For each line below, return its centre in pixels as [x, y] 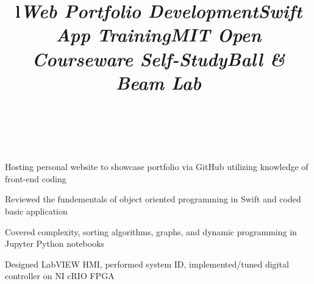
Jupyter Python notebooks [55, 243]
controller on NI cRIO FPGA [60, 276]
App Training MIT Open [159, 35]
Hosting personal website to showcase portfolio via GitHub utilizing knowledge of [157, 167]
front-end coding [36, 178]
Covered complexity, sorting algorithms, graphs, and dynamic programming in [151, 231]
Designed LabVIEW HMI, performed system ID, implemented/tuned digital [147, 264]
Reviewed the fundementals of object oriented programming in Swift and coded [153, 199]
